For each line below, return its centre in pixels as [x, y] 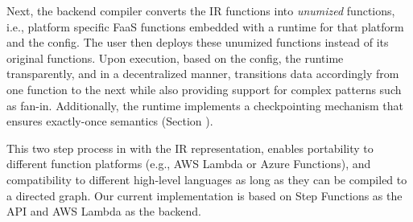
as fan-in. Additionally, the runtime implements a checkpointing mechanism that [205, 105]
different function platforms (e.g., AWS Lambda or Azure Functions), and [189, 164]
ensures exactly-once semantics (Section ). [110, 121]
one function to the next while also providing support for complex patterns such [204, 89]
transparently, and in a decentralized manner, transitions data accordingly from [203, 74]
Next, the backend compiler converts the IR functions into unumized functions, [201, 10]
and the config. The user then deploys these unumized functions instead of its [198, 42]
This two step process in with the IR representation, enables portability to [190, 148]
